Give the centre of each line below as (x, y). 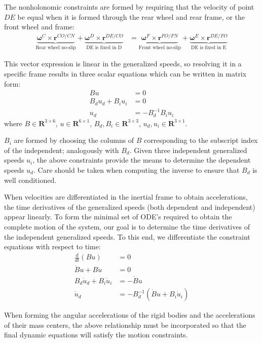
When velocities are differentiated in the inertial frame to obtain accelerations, (126, 197)
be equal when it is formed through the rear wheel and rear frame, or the (131, 16)
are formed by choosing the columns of (74, 140)
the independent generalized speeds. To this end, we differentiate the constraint (127, 236)
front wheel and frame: (39, 27)
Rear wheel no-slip (56, 47)
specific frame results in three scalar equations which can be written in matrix (125, 73)
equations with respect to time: (52, 246)
